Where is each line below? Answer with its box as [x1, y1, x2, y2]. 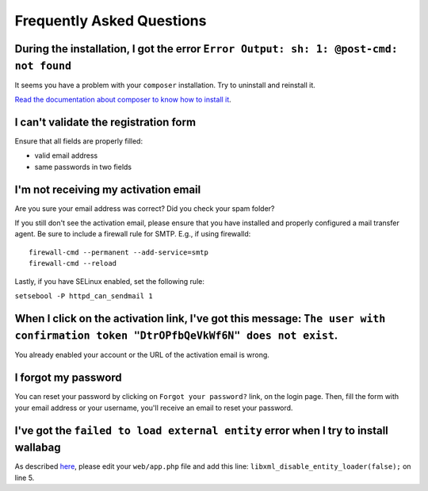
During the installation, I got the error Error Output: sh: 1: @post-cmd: [14, 42, 398, 56]
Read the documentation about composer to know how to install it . [14, 95, 231, 105]
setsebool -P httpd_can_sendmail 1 [14, 291, 154, 301]
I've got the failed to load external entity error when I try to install [14, 424, 388, 437]
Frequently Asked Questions [14, 12, 207, 29]
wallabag [14, 441, 61, 455]
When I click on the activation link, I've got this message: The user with [14, 312, 386, 325]
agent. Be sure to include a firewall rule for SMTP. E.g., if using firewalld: [14, 229, 251, 239]
